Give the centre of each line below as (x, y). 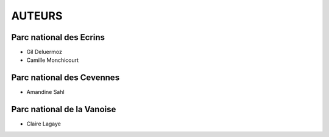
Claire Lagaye (44, 124)
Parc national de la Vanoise (64, 109)
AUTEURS (37, 16)
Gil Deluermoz (44, 52)
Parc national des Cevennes (65, 78)
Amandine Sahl (45, 92)
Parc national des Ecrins (58, 37)
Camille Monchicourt (53, 60)
